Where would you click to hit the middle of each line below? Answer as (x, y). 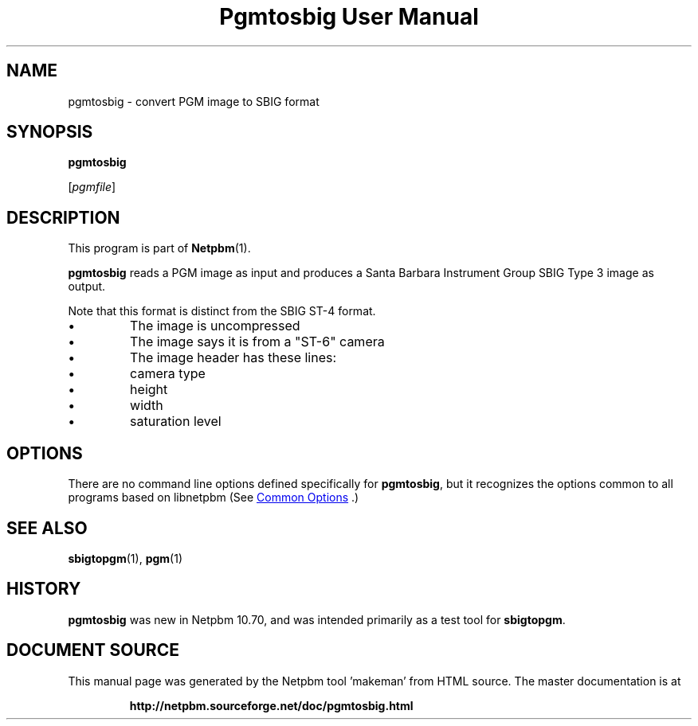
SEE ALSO (47, 528)
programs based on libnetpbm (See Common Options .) (214, 498)
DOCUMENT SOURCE (93, 650)
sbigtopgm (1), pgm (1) (125, 558)
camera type (168, 374)
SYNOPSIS (50, 132)
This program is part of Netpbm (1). (159, 248)
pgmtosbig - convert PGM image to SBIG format (194, 101)
